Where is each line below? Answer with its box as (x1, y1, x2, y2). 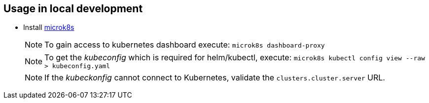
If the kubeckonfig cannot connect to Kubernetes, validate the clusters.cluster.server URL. (44, 73, 385, 83)
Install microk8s (23, 23, 74, 32)
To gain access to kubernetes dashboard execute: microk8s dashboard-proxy (44, 40, 325, 50)
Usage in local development (3, 2, 143, 15)
